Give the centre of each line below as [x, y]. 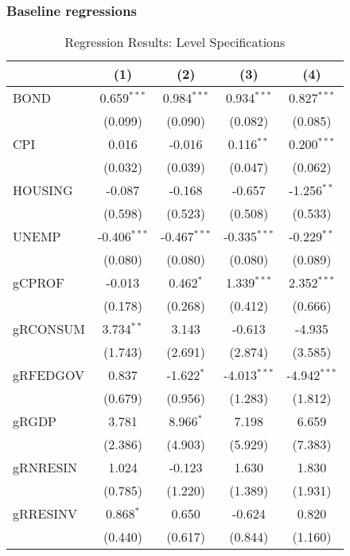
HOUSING [43, 190]
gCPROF [39, 283]
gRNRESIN [45, 468]
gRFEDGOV [49, 375]
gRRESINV [45, 514]
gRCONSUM [49, 329]
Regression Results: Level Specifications [175, 42]
